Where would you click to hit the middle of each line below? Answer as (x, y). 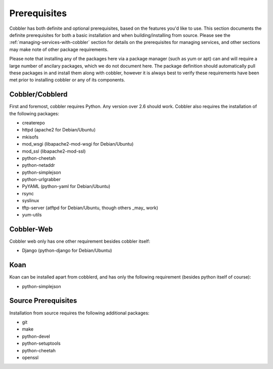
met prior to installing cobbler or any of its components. (67, 80)
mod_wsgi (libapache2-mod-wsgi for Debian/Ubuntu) (78, 144)
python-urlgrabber (41, 179)
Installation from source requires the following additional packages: (79, 313)
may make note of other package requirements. (59, 49)
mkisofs (30, 137)
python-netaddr (38, 165)
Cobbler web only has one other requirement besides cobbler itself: (80, 241)
